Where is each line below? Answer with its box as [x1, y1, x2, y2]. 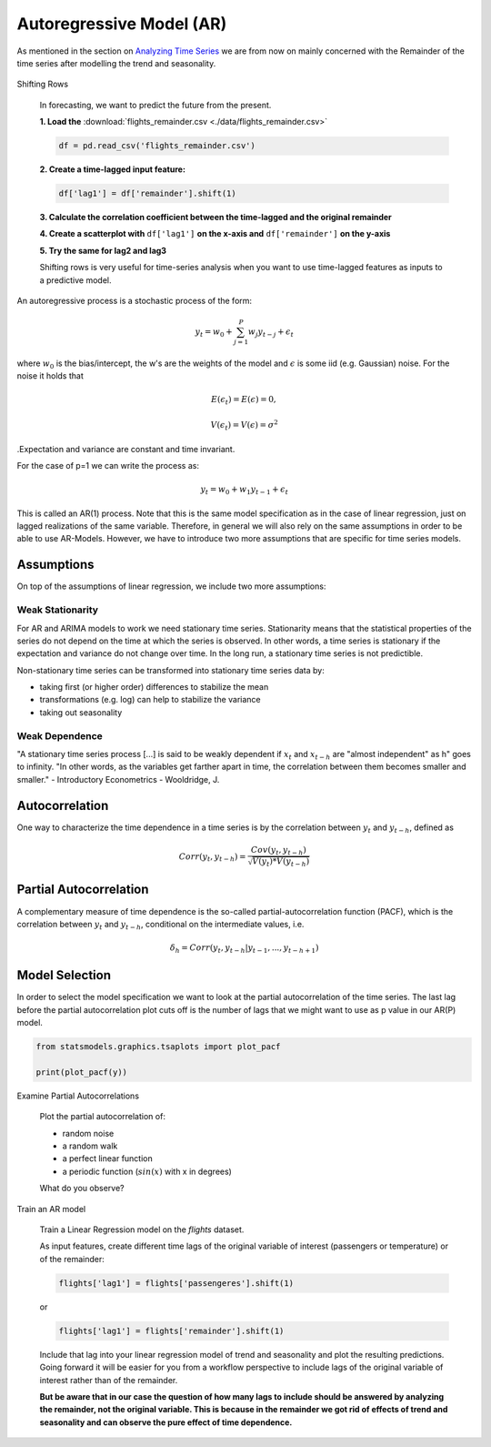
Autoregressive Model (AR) [16, 14, 227, 34]
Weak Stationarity [16, 603, 99, 616]
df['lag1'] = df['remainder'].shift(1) [58, 188, 236, 199]
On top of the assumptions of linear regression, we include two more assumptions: [16, 581, 326, 592]
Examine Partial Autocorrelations [16, 1090, 140, 1101]
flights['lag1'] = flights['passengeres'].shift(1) [58, 1278, 295, 1288]
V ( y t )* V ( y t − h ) [252, 856, 310, 869]
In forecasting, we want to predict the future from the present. [39, 99, 272, 110]
